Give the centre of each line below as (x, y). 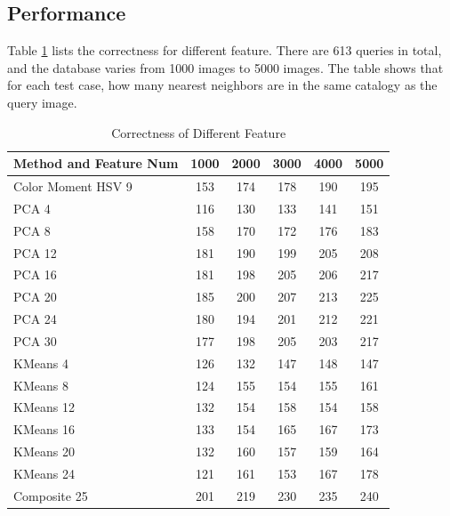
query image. (42, 102)
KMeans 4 (41, 363)
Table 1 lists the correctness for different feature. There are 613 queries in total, (225, 50)
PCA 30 (35, 340)
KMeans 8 (41, 385)
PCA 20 (35, 297)
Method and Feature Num (96, 163)
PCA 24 (35, 319)
